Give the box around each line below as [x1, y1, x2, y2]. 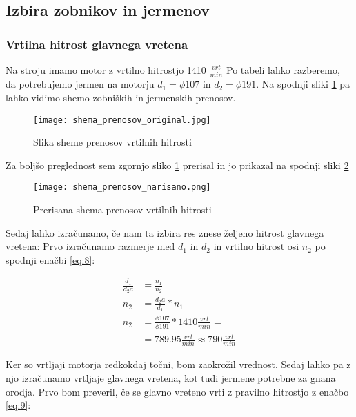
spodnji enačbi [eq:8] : [6, 252, 95, 266]
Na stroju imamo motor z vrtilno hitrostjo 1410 [6, 63, 206, 77]
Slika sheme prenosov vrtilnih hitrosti [33, 135, 192, 149]
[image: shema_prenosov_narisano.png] [33, 182, 211, 193]
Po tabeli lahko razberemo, [226, 63, 340, 77]
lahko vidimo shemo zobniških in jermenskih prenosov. [6, 90, 236, 104]
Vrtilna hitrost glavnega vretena [6, 35, 188, 52]
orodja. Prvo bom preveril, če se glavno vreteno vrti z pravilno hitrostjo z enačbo [6, 384, 349, 398]
